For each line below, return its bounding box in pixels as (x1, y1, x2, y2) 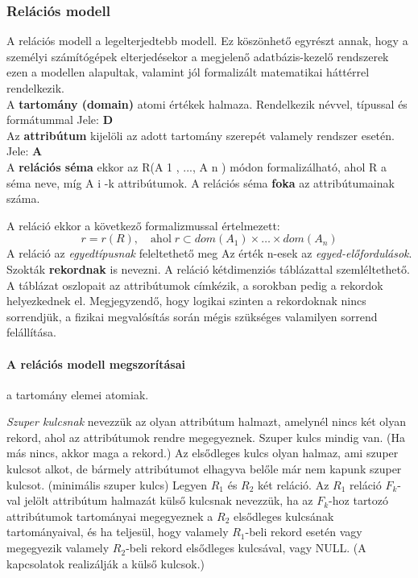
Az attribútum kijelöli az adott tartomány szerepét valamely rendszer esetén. (6, 126, 395, 143)
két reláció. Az (258, 476, 329, 493)
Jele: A (6, 142, 43, 159)
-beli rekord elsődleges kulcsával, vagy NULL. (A (126, 539, 366, 556)
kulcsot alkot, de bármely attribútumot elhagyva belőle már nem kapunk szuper (6, 460, 402, 477)
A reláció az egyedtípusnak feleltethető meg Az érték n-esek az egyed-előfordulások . (6, 245, 412, 262)
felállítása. (6, 324, 56, 341)
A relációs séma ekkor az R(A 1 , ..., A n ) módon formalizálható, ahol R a (6, 158, 387, 175)
